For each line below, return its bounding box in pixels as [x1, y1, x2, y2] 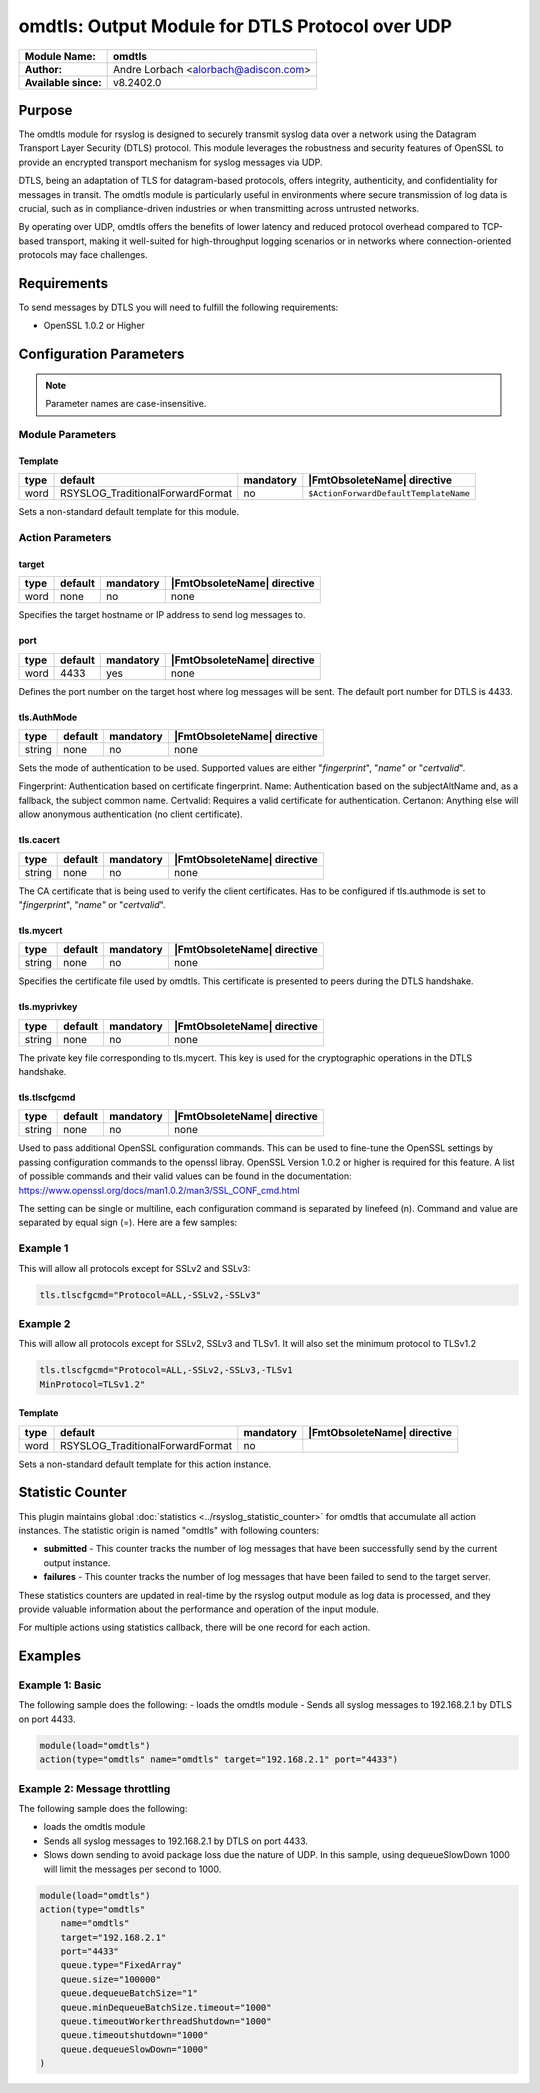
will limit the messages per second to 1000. [43, 1863, 222, 1875]
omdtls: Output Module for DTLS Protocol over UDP [18, 15, 452, 37]
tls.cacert [18, 834, 60, 846]
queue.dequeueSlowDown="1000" [60, 2043, 209, 2055]
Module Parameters [18, 428, 117, 442]
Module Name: [24, 49, 97, 63]
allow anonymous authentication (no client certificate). [18, 808, 244, 820]
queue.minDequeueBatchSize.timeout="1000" [60, 2001, 272, 2013]
